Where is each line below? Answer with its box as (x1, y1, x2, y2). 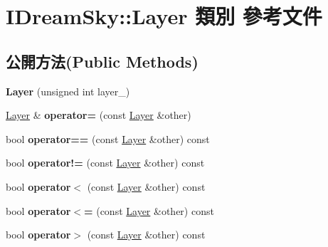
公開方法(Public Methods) (6, 50, 199, 72)
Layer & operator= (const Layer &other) (6, 107, 191, 122)
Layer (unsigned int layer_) (6, 83, 130, 98)
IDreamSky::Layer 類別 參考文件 (6, 1, 322, 31)
